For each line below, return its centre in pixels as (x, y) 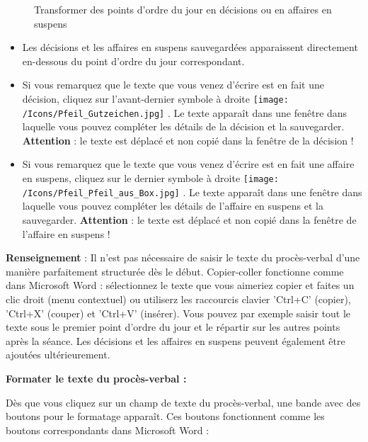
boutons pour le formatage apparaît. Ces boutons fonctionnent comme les (165, 416)
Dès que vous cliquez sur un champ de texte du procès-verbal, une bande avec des (183, 402)
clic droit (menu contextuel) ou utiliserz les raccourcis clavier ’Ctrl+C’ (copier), (178, 299)
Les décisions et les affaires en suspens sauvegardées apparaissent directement (190, 47)
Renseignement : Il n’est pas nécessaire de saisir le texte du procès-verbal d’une (183, 257)
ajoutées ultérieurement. (58, 355)
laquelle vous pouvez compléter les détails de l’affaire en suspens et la (173, 206)
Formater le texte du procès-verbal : (96, 378)
